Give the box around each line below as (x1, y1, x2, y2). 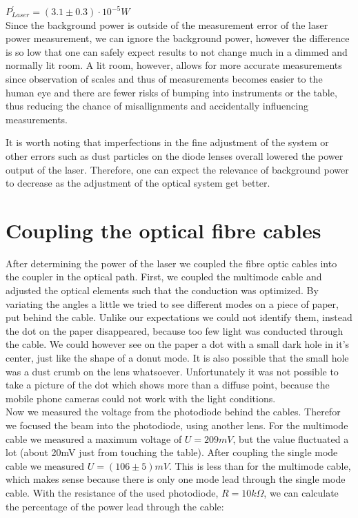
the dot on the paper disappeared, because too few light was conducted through (6, 323, 344, 338)
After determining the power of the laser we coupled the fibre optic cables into (6, 256, 337, 270)
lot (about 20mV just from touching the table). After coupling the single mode (6, 445, 338, 459)
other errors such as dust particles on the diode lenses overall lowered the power (6, 148, 344, 163)
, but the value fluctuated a (232, 431, 349, 446)
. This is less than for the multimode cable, (168, 458, 351, 473)
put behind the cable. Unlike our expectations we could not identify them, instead (6, 310, 352, 324)
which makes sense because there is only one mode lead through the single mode (6, 472, 346, 486)
